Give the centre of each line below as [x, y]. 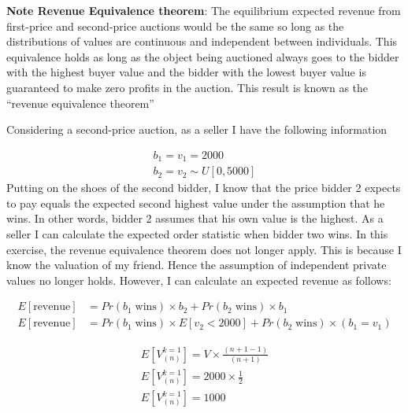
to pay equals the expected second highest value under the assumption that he [196, 203]
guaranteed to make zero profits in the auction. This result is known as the [187, 87]
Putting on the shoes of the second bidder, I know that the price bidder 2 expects [204, 188]
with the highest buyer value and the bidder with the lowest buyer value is [186, 72]
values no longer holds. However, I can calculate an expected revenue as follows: [199, 280]
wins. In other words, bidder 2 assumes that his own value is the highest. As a [195, 218]
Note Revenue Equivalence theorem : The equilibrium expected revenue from [204, 10]
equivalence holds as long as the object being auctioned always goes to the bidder [203, 56]
